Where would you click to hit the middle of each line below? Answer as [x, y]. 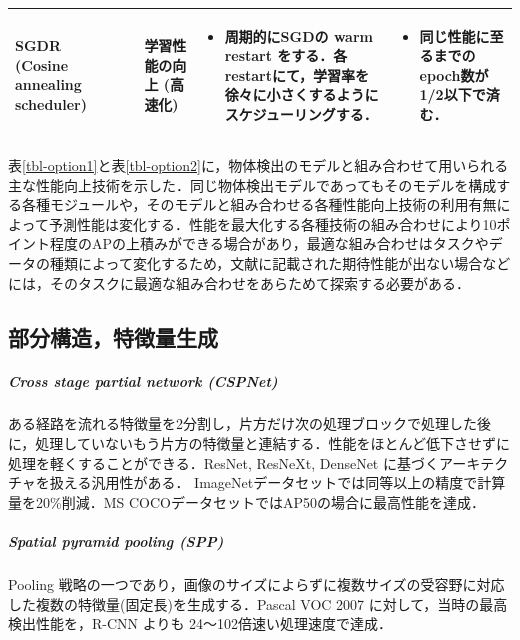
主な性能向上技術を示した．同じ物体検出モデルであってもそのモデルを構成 [252, 184]
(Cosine [42, 64]
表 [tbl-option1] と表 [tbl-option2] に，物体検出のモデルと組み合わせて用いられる [258, 164]
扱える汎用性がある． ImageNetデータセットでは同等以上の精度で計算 [277, 482]
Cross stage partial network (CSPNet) [143, 380]
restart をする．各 [286, 55]
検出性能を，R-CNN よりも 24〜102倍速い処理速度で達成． [200, 623]
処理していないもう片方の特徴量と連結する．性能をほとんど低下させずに [273, 443]
